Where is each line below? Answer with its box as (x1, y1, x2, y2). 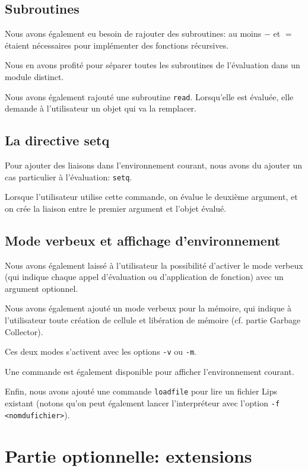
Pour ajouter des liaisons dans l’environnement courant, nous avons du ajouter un (5, 159, 303, 171)
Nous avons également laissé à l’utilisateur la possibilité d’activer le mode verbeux (5, 259, 303, 271)
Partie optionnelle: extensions (5, 443, 252, 467)
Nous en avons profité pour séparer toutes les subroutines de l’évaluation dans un (5, 59, 300, 71)
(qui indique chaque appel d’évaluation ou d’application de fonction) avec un (5, 270, 284, 283)
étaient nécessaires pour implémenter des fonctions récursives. (5, 39, 229, 51)
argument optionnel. (5, 282, 78, 294)
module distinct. (5, 70, 64, 82)
